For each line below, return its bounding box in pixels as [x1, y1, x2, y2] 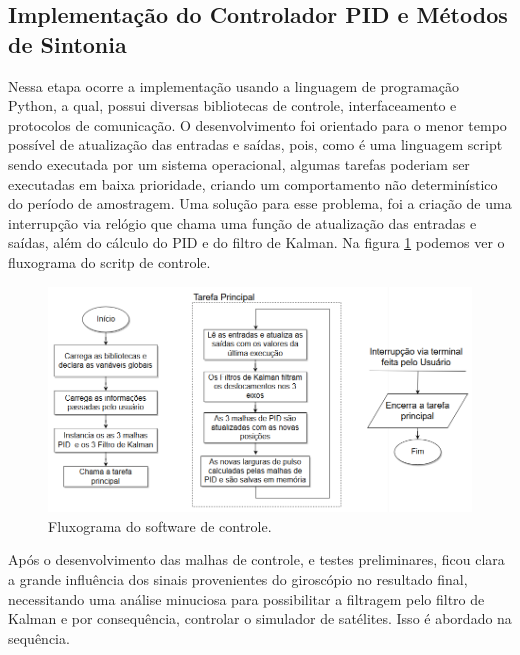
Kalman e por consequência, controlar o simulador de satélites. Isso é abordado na [8, 608, 512, 629]
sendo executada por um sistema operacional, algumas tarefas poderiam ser [8, 153, 470, 174]
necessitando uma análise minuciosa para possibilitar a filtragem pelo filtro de [8, 588, 485, 609]
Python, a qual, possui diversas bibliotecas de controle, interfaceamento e [8, 95, 457, 116]
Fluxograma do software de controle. [48, 515, 272, 536]
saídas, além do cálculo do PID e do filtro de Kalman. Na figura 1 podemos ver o [8, 232, 505, 253]
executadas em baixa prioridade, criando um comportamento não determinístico [8, 173, 498, 194]
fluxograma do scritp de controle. [8, 251, 211, 272]
